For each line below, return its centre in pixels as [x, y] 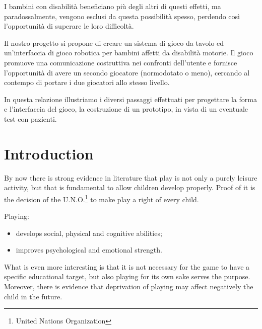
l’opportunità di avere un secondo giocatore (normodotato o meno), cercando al [127, 72]
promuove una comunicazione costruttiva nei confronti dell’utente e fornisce [121, 62]
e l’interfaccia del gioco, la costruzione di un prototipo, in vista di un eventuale [126, 109]
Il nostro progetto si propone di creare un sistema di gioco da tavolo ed [114, 43]
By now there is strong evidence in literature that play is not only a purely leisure [131, 177]
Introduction [49, 153]
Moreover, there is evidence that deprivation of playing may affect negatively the [129, 286]
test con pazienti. [30, 118]
